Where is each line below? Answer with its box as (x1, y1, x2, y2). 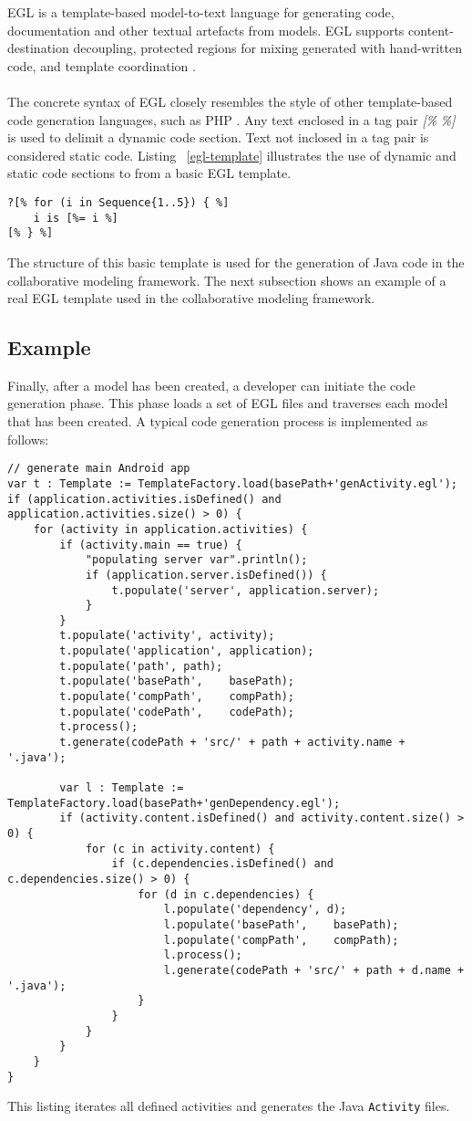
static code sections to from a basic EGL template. (7, 163, 292, 183)
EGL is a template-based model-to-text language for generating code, (7, 3, 395, 21)
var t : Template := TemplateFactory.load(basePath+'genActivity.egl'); (7, 477, 457, 490)
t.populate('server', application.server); (111, 583, 380, 597)
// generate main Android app (7, 462, 190, 476)
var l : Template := (59, 781, 184, 795)
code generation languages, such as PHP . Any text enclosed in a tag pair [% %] (7, 110, 456, 129)
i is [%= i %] (33, 211, 118, 225)
